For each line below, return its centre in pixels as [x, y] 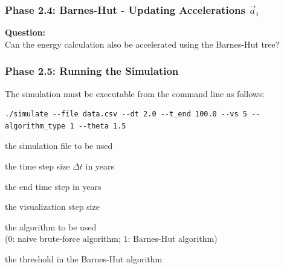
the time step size [37, 166]
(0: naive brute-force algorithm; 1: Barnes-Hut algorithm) [111, 239]
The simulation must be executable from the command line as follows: [135, 93]
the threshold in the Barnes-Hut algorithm [84, 258]
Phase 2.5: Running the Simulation [92, 71]
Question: [25, 32]
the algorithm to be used [51, 226]
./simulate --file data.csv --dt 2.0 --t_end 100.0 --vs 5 [126, 114]
